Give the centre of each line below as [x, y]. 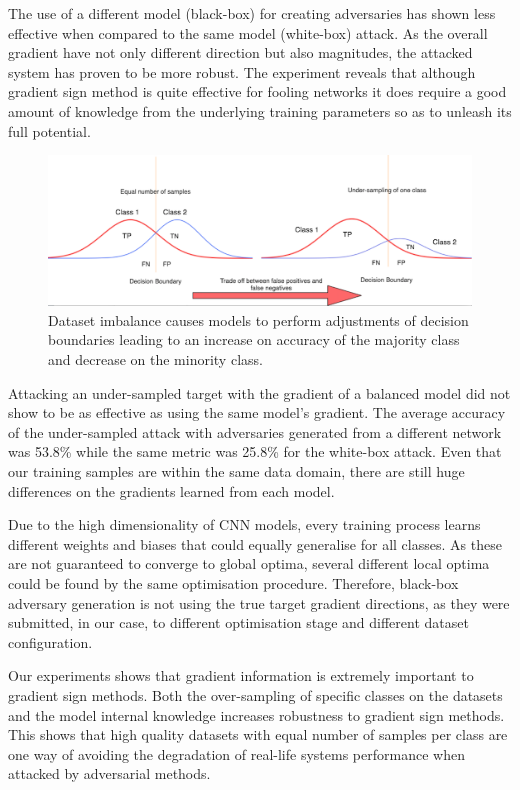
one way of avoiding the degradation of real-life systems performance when [236, 753]
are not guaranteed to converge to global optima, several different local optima [249, 563]
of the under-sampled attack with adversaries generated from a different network [255, 431]
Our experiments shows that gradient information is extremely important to [241, 675]
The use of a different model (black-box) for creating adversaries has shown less [252, 13]
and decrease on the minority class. [155, 359]
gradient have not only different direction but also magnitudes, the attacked [240, 52]
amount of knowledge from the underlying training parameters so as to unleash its [260, 110]
